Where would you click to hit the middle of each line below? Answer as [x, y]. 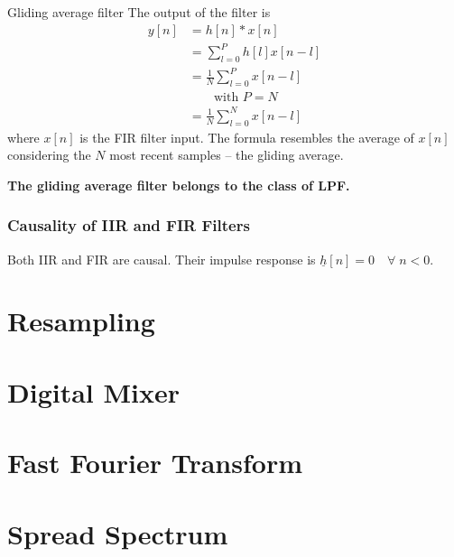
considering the [49, 155]
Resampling [81, 321]
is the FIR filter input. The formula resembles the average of [247, 137]
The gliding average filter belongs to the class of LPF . [179, 185]
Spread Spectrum [118, 533]
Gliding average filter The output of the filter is [139, 12]
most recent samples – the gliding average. [227, 155]
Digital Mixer [94, 391]
